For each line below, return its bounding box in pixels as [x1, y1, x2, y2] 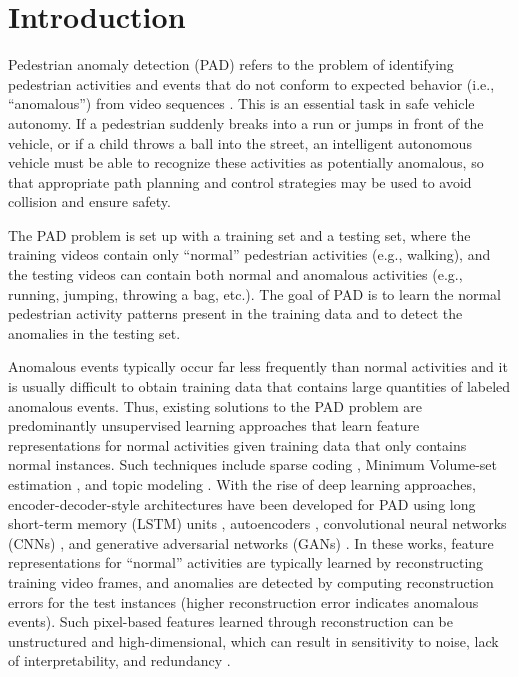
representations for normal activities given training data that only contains [8, 434, 467, 455]
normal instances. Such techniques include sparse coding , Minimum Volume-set [8, 454, 497, 475]
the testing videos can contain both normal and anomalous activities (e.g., [8, 264, 463, 285]
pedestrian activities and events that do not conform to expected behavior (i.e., [8, 73, 495, 94]
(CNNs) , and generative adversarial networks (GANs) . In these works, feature [8, 532, 494, 553]
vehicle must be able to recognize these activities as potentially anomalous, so [8, 152, 484, 173]
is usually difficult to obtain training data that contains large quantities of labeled [8, 376, 511, 397]
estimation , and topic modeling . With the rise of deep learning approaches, [8, 474, 476, 494]
